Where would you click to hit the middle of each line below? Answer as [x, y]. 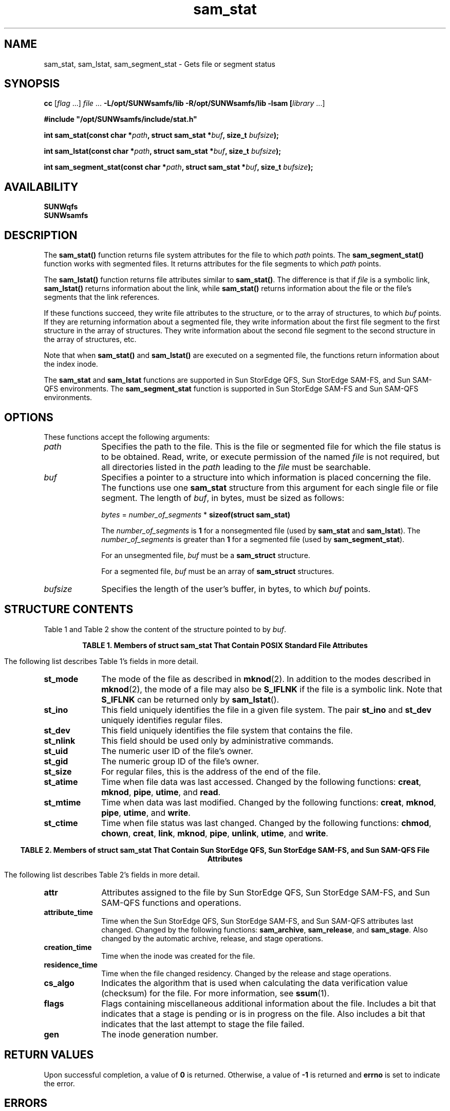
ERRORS [26, 1103]
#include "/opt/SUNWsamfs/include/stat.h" [120, 119]
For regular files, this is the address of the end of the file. [211, 771]
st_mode [61, 679]
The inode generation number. [160, 1034]
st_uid [56, 751]
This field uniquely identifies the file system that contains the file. [227, 730]
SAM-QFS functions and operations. [171, 902]
